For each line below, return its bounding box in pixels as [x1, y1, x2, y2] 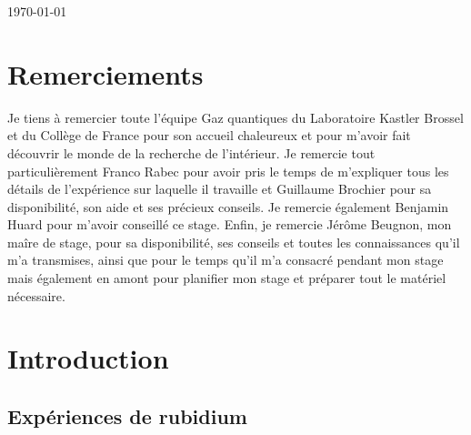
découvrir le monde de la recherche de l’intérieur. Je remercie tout [7, 143, 376, 162]
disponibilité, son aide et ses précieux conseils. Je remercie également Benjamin [7, 197, 449, 216]
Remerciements [7, 55, 204, 92]
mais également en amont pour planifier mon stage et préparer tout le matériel [7, 268, 446, 288]
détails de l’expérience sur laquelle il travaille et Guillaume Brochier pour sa [7, 179, 432, 198]
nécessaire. [7, 286, 65, 305]
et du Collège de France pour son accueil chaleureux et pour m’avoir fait [7, 126, 411, 145]
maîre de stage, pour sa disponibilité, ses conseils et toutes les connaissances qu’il [7, 232, 460, 251]
